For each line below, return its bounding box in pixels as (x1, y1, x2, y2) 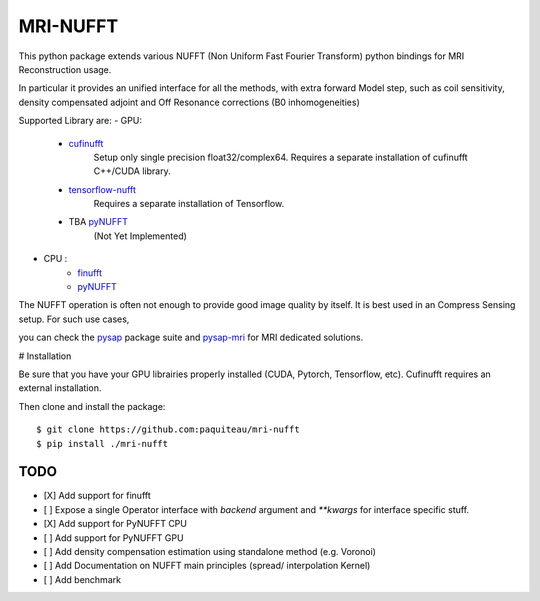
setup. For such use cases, (18, 313, 130, 325)
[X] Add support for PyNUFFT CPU (43, 518, 187, 530)
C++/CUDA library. (93, 165, 171, 177)
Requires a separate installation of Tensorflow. (93, 198, 285, 210)
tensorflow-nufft (68, 183, 137, 195)
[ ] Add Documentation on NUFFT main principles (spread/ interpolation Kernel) (43, 560, 371, 572)
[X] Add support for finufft (43, 490, 152, 502)
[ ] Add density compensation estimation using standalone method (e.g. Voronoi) (43, 546, 377, 557)
